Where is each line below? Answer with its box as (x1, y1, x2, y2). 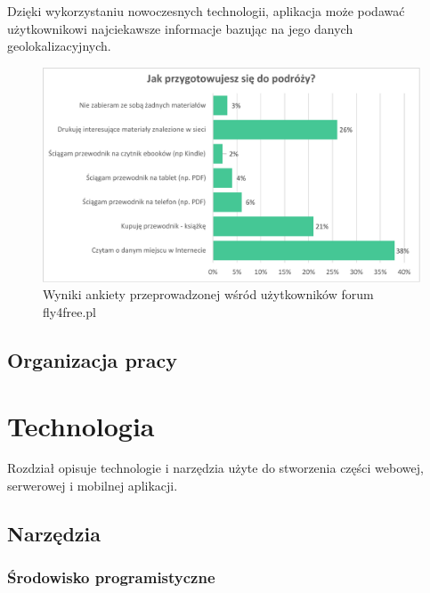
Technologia (7, 407, 155, 443)
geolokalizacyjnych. (7, 37, 111, 55)
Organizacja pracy (7, 345, 177, 373)
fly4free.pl (43, 302, 96, 321)
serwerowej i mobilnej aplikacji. (7, 476, 178, 495)
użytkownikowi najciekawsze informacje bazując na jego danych (7, 19, 353, 37)
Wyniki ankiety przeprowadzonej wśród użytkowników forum (43, 285, 374, 304)
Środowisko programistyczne (7, 566, 215, 589)
